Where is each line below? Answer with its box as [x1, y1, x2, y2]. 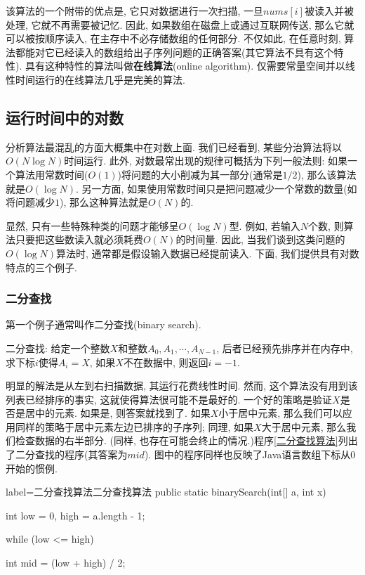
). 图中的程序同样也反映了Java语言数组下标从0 [144, 447, 356, 462]
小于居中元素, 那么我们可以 [218, 406, 343, 420]
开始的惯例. [6, 460, 58, 475]
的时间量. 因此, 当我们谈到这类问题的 [175, 232, 345, 247]
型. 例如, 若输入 [229, 218, 300, 233]
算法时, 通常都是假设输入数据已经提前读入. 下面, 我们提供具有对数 [56, 245, 359, 260]
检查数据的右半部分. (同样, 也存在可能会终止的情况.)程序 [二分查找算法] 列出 [15, 433, 358, 448]
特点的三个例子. [6, 259, 77, 274]
